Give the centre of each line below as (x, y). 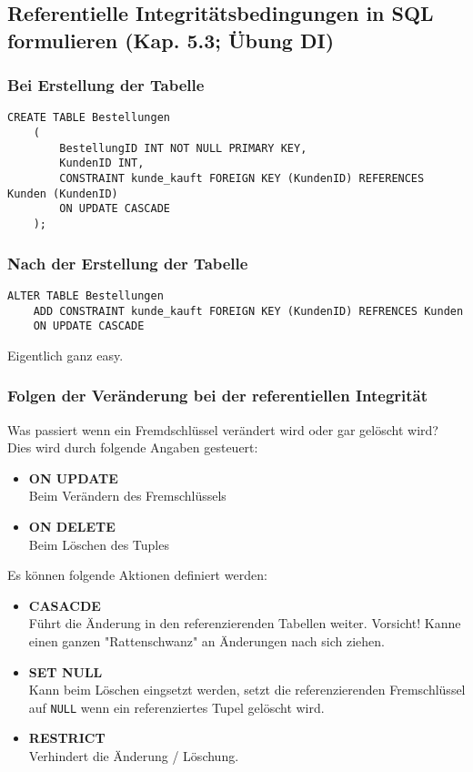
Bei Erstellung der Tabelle (106, 85)
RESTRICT (67, 738)
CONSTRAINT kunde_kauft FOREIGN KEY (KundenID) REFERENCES (242, 179)
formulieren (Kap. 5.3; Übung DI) (171, 40)
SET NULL (65, 671)
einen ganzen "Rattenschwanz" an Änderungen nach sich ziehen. (206, 640)
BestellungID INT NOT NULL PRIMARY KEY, (183, 148)
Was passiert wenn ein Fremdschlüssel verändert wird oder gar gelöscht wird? (223, 429)
